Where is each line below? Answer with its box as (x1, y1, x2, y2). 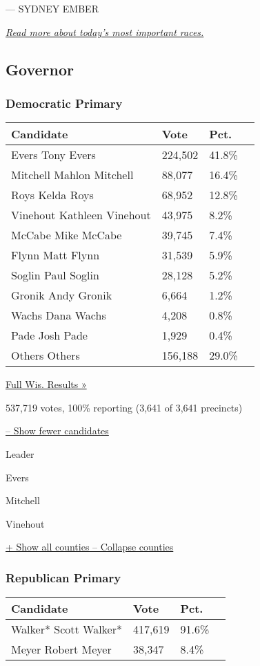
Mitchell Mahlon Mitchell (11, 167, 134, 183)
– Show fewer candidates (6, 423, 109, 438)
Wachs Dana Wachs (11, 307, 106, 324)
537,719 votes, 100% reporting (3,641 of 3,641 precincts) (6, 400, 243, 414)
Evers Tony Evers (11, 147, 96, 163)
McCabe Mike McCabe (11, 227, 122, 243)
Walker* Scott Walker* (11, 621, 122, 638)
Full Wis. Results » (6, 377, 87, 391)
